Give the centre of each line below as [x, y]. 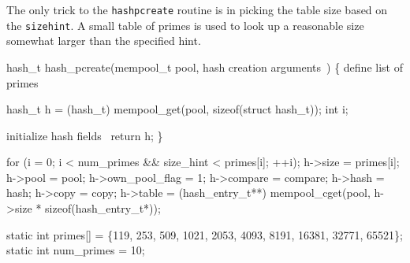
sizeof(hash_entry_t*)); [103, 208]
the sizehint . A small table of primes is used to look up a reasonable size [185, 25]
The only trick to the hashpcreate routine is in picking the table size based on [197, 9]
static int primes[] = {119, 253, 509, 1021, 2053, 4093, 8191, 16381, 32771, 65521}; [205, 234]
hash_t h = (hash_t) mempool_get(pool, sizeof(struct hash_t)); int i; [177, 109]
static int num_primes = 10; [76, 250]
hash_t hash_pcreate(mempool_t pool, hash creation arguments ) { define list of [205, 67]
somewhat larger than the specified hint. [104, 41]
